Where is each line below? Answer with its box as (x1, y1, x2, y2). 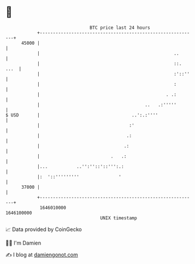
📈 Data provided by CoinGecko (5, 226, 82, 233)
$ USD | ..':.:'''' (5, 112, 159, 118)
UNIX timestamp (100, 215, 137, 221)
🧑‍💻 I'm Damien (5, 239, 42, 246)
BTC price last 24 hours (89, 25, 150, 31)
